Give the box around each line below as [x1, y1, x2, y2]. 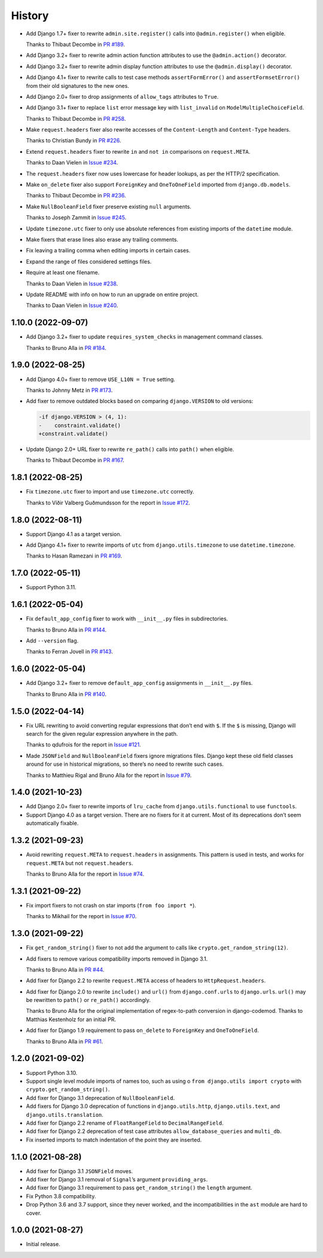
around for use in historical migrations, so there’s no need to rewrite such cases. [26, 760, 224, 768]
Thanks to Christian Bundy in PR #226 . [26, 137, 121, 144]
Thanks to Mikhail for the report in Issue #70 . [26, 913, 137, 920]
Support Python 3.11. [26, 584, 77, 591]
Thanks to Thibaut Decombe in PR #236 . [26, 192, 126, 199]
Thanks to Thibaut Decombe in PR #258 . [26, 115, 126, 122]
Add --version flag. [26, 637, 79, 644]
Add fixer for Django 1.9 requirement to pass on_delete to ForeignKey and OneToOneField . [26, 1026, 260, 1034]
